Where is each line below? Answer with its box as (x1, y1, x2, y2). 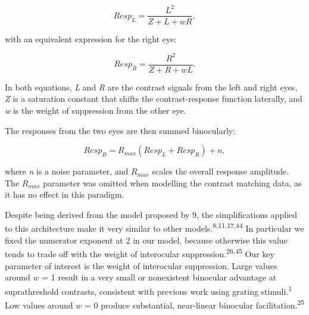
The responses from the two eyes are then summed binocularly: (5, 124, 236, 136)
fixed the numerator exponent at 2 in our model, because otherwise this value (5, 233, 288, 246)
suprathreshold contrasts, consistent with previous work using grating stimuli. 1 (5, 283, 292, 297)
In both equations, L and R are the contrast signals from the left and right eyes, (5, 80, 298, 93)
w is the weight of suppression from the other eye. (5, 104, 186, 116)
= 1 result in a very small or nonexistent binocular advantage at (42, 271, 277, 283)
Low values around (5, 298, 73, 311)
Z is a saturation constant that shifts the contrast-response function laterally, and (5, 92, 302, 105)
